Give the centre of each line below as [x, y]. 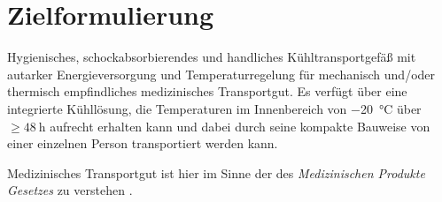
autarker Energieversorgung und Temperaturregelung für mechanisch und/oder [221, 74]
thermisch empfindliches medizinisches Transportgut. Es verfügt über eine [207, 91]
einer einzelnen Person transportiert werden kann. [143, 143]
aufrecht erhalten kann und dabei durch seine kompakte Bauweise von [240, 126]
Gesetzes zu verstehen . [70, 190]
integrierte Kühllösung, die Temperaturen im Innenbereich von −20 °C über [214, 108]
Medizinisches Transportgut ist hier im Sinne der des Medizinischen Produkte [216, 172]
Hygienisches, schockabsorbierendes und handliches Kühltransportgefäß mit [212, 57]
